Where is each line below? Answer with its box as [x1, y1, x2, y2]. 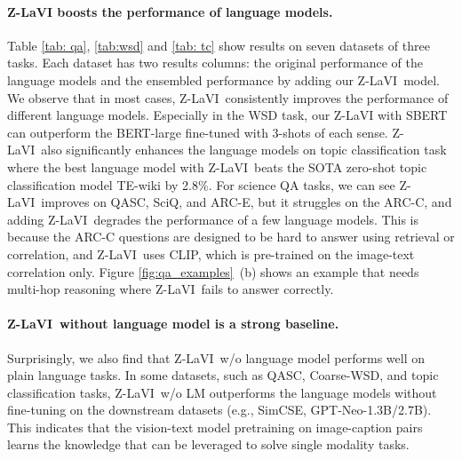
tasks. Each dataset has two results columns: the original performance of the [7, 53, 423, 72]
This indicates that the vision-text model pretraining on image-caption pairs [7, 417, 423, 436]
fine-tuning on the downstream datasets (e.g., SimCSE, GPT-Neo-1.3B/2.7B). [7, 400, 432, 419]
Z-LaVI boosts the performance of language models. [7, 2, 333, 20]
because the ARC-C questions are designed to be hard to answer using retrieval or [7, 227, 455, 246]
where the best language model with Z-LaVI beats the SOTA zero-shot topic [7, 157, 427, 176]
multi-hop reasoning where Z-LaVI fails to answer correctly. [7, 280, 334, 298]
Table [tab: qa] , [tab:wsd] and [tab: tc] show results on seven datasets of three [7, 36, 430, 54]
